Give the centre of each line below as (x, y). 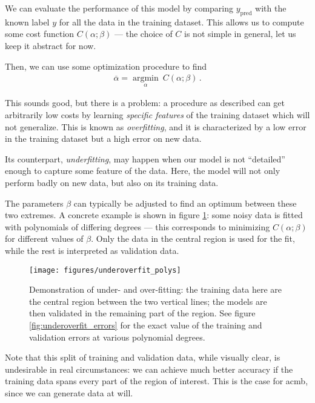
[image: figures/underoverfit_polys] (105, 270)
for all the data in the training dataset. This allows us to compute (181, 22)
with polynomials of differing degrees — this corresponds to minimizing (138, 226)
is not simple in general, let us (240, 34)
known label (27, 22)
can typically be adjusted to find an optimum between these (185, 203)
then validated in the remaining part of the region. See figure (142, 313)
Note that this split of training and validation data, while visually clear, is (143, 357)
